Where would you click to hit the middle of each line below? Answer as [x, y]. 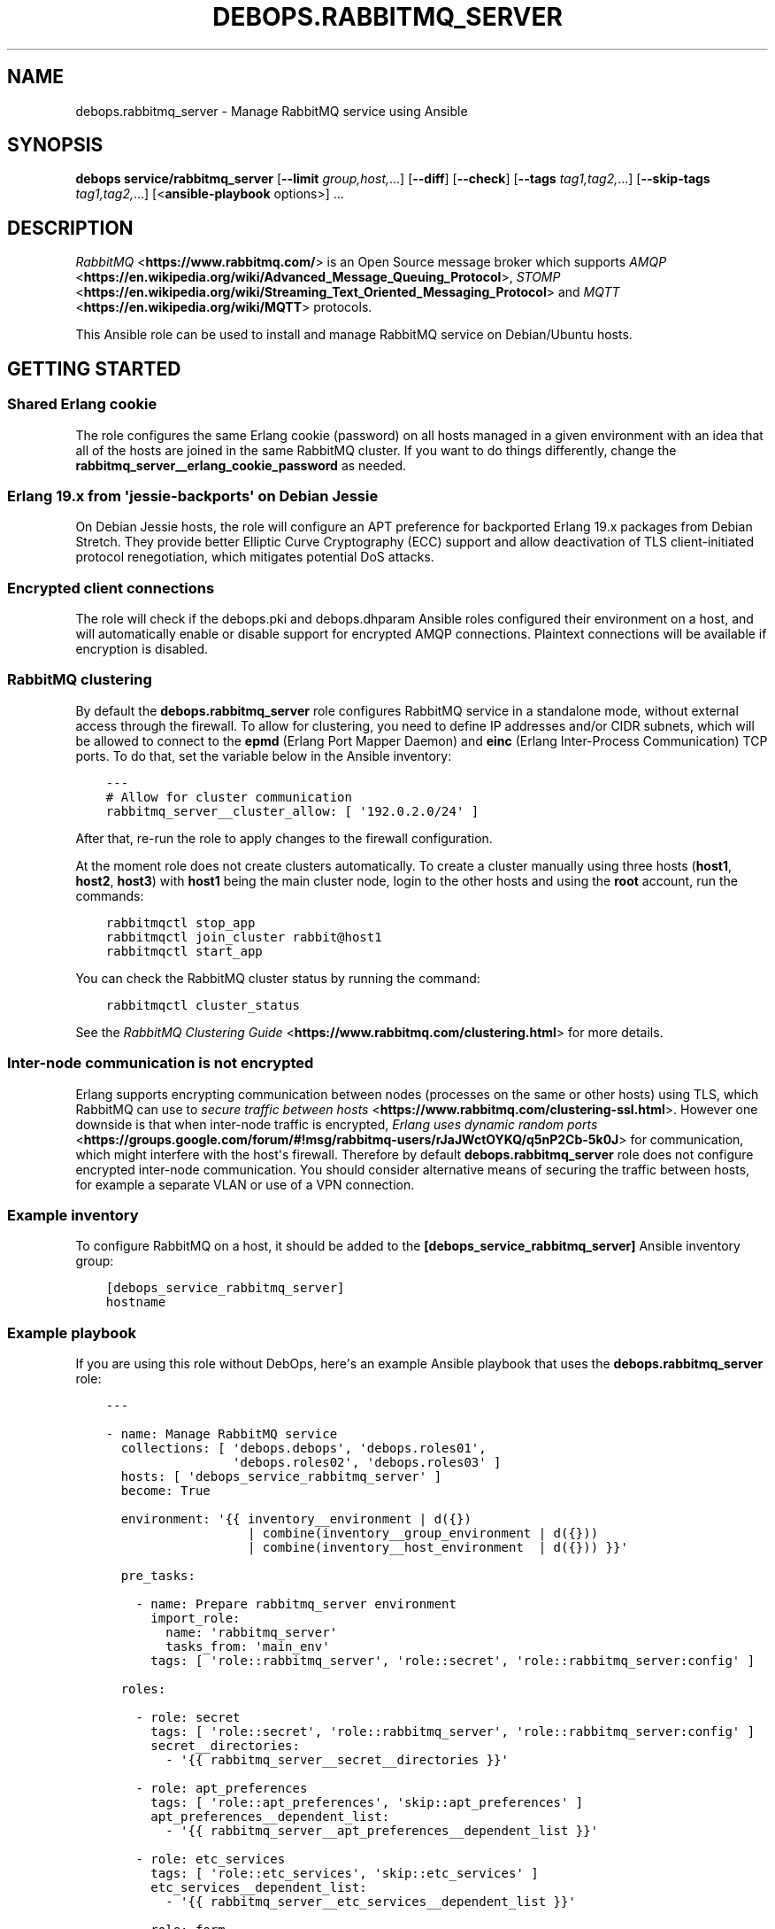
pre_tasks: [158, 1576]
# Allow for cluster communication [229, 797]
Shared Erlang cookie [82, 404]
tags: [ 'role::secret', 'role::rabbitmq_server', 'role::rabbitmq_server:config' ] [453, 1731]
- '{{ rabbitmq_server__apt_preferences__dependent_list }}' [382, 1831]
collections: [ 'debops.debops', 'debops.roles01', [303, 1448]
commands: [110, 895]
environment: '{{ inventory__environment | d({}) [296, 1519]
